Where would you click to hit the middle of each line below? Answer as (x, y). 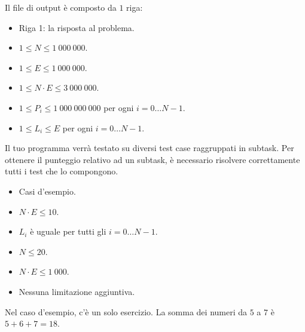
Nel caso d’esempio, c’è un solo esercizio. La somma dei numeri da (126, 311)
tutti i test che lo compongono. (62, 171)
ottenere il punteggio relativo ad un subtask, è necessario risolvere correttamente (152, 159)
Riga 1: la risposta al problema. (77, 27)
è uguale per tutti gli (68, 231)
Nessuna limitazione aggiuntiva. (77, 291)
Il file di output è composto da (61, 7)
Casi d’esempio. (47, 191)
